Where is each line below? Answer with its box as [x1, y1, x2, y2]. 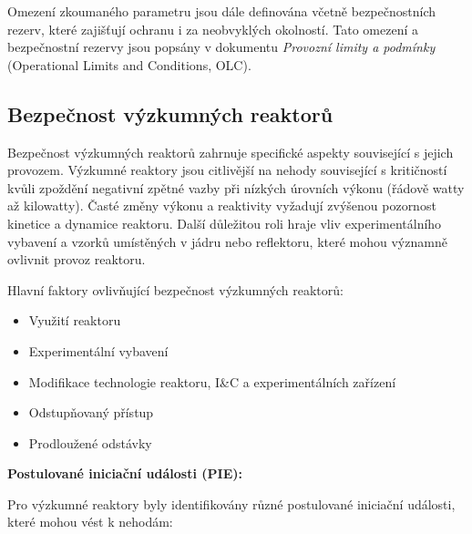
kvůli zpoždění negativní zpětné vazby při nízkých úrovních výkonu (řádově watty [7, 178, 465, 197]
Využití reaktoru [28, 311, 121, 330]
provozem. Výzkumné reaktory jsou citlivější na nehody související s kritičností [7, 160, 447, 180]
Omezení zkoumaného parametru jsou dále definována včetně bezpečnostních [7, 2, 436, 20]
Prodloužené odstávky [28, 433, 152, 452]
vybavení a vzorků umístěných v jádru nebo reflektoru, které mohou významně [7, 231, 447, 251]
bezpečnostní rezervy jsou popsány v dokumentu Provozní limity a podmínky [7, 37, 436, 56]
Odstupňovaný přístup [28, 403, 154, 422]
